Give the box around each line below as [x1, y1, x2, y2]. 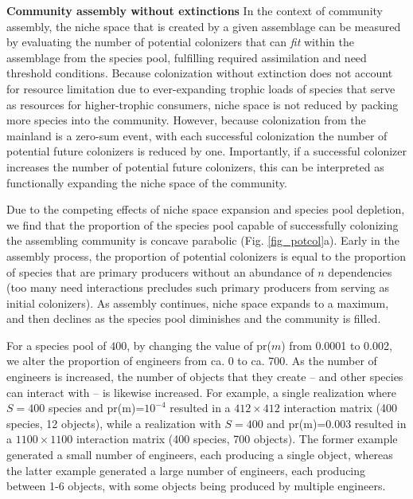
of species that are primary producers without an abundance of [6, 263, 314, 280]
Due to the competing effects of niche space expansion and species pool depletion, [6, 201, 405, 218]
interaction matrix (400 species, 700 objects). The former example [76, 430, 398, 447]
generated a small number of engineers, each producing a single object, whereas [6, 446, 393, 463]
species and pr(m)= [48, 399, 145, 416]
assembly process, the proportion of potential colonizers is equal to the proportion [6, 247, 406, 264]
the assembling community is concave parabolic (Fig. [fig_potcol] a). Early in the [6, 232, 399, 249]
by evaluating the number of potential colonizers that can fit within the [6, 33, 354, 50]
